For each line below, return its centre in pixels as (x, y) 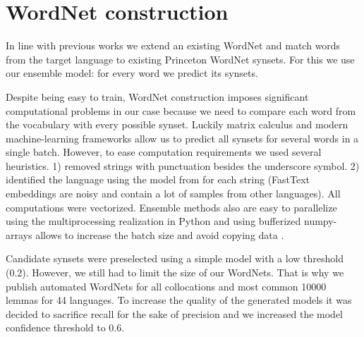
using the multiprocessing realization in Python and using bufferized (153, 221)
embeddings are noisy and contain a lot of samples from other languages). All (173, 194)
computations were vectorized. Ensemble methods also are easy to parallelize (171, 207)
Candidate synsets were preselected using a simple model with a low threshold (175, 258)
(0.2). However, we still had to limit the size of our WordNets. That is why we (175, 272)
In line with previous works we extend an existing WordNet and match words (173, 45)
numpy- (320, 221)
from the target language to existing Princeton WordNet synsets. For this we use (180, 59)
